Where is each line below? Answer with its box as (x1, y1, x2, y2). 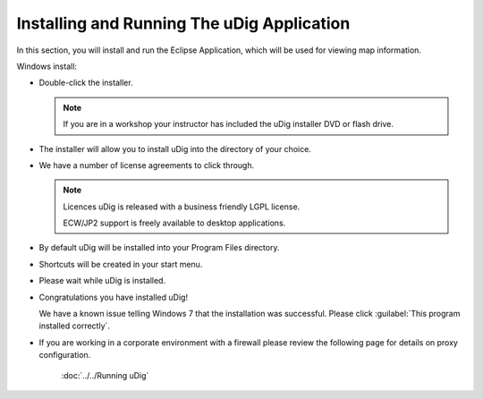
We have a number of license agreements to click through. (38, 159, 255, 170)
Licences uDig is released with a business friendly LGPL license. (63, 201, 301, 212)
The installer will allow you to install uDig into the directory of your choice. (38, 143, 312, 154)
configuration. (38, 350, 91, 361)
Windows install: (16, 61, 78, 72)
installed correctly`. (38, 320, 111, 331)
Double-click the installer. (38, 77, 133, 89)
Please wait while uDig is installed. (38, 276, 165, 286)
